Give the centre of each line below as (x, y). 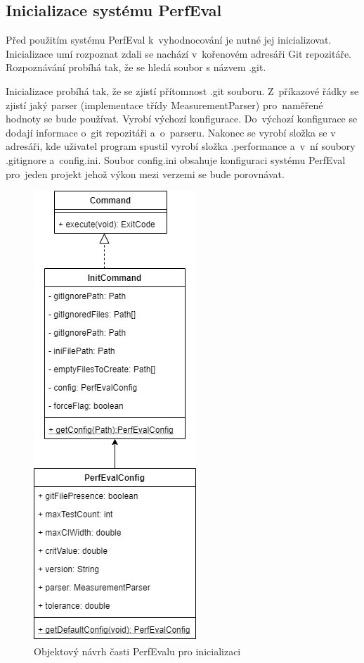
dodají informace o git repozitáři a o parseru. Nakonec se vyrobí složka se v (171, 132)
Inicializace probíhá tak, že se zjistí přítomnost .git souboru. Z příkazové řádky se (182, 90)
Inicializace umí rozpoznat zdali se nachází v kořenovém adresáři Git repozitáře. (179, 53)
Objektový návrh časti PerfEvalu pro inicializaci (137, 651)
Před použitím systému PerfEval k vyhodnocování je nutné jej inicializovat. (169, 40)
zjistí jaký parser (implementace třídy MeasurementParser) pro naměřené (164, 105)
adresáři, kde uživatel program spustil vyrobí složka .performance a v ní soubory (181, 146)
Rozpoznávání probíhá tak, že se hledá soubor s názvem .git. (136, 67)
